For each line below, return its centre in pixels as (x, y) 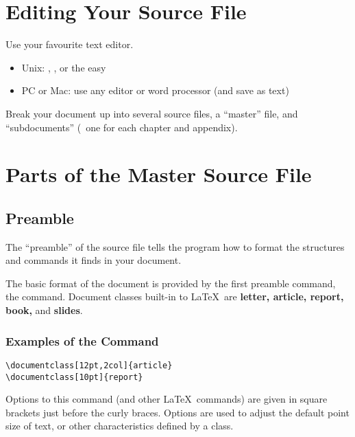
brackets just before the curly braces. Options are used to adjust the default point (177, 412)
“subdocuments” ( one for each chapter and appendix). (122, 127)
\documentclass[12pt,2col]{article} (89, 365)
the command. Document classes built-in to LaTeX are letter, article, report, (175, 296)
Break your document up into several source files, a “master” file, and (152, 113)
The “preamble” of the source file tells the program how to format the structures (175, 246)
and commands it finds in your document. (94, 260)
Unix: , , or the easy (64, 67)
